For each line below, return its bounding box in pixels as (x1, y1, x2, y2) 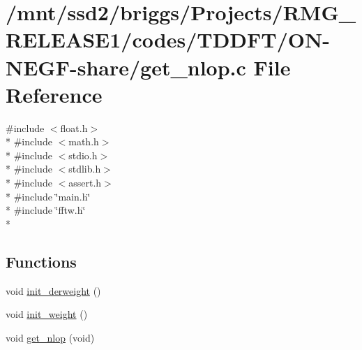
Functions (6, 250, 77, 272)
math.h (68, 134, 99, 149)
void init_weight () (6, 307, 88, 321)
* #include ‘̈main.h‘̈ (6, 189, 91, 203)
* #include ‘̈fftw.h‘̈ (6, 203, 86, 217)
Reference (6, 80, 103, 108)
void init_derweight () (6, 283, 101, 298)
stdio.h (68, 147, 98, 162)
